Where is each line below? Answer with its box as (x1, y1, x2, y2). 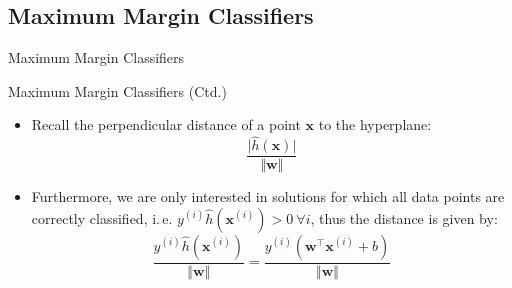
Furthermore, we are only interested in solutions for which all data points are (31, 186, 505, 207)
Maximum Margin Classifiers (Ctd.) (8, 80, 227, 101)
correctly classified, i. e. (31, 207, 173, 228)
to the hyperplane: (318, 114, 432, 135)
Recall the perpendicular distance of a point (31, 114, 301, 135)
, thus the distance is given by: (310, 207, 498, 228)
